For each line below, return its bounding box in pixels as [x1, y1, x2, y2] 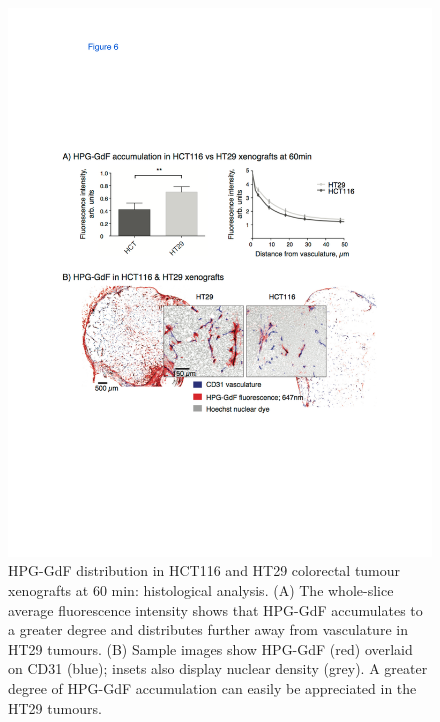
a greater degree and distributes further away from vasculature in [8, 619, 408, 640]
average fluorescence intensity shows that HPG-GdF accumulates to [8, 599, 423, 620]
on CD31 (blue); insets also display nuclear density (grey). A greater [8, 658, 428, 679]
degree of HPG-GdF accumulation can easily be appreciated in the [8, 678, 417, 699]
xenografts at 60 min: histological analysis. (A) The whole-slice [8, 580, 394, 601]
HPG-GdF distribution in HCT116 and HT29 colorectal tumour [8, 560, 401, 581]
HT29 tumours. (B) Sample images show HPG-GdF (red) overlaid [8, 638, 413, 659]
